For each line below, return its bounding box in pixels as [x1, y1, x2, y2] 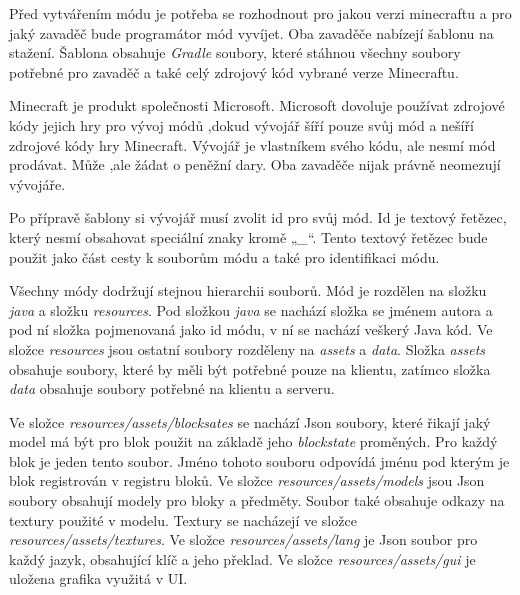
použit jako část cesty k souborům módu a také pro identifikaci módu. [9, 246, 440, 267]
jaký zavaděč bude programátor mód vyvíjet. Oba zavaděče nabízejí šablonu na [9, 22, 494, 43]
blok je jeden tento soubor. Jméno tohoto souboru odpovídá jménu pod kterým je [9, 450, 510, 471]
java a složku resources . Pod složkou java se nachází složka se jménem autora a [9, 299, 493, 320]
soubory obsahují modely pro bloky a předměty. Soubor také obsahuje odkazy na [9, 490, 505, 511]
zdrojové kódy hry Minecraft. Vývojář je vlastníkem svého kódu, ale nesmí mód [9, 134, 496, 155]
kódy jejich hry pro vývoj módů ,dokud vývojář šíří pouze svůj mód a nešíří [9, 114, 474, 135]
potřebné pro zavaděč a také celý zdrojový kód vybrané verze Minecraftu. [9, 61, 459, 82]
